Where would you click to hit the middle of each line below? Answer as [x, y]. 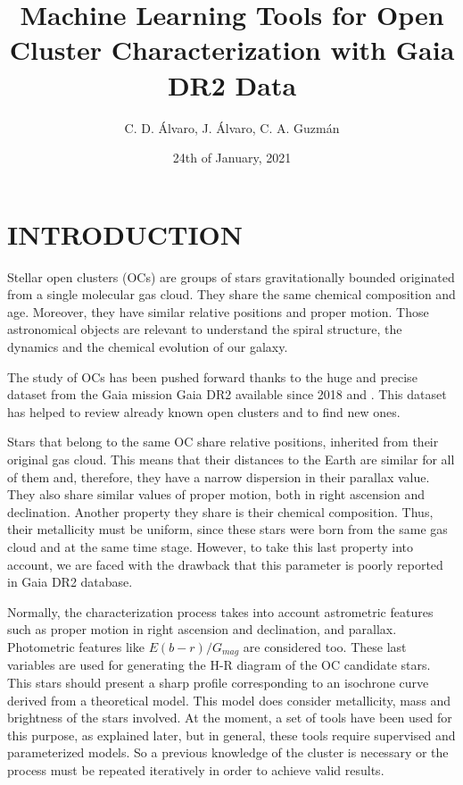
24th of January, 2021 [232, 158]
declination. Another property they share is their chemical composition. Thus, [220, 511]
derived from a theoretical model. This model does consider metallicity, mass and [229, 700]
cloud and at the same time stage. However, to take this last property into [210, 546]
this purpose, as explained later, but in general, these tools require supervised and [231, 735]
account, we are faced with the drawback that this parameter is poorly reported [225, 564]
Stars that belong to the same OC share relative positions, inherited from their [223, 442]
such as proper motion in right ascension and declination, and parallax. [202, 629]
